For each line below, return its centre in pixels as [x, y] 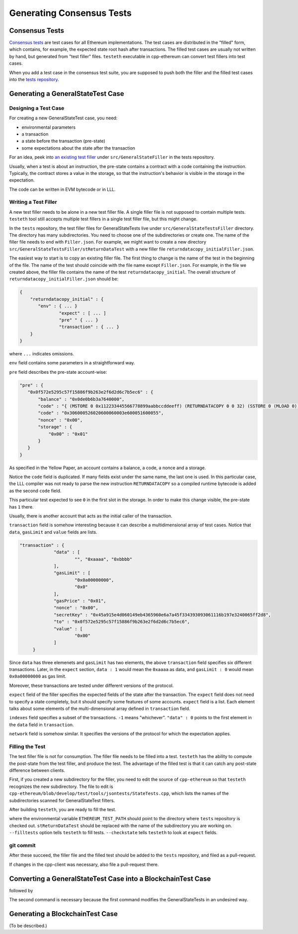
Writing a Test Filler [33, 202]
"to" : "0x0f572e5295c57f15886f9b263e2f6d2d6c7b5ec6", [122, 622]
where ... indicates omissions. [42, 354]
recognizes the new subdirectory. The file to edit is [61, 786]
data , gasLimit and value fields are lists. [53, 532]
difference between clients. [37, 770]
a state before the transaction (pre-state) [63, 141]
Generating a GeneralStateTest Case [67, 94]
